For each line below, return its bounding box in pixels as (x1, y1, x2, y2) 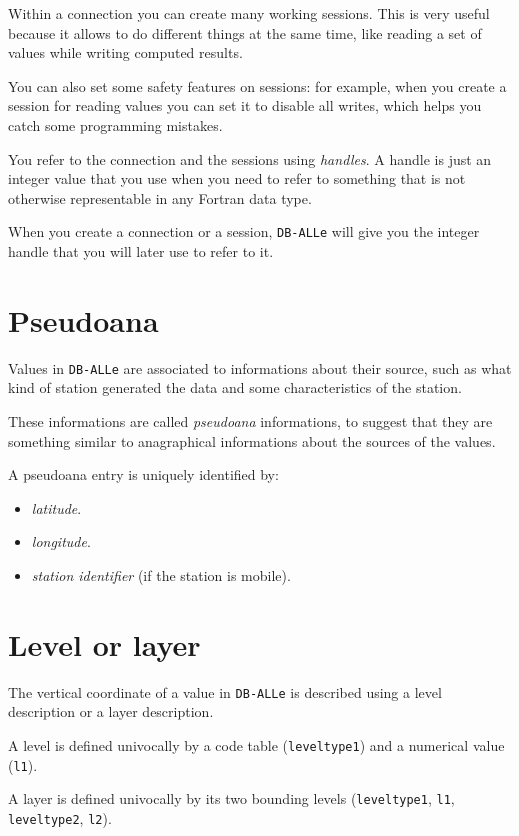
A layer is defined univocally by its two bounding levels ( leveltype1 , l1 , (8, 788, 455, 809)
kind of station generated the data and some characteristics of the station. (8, 377, 462, 398)
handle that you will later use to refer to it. (8, 241, 274, 261)
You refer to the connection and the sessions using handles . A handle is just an (8, 148, 492, 169)
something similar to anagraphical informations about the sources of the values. (8, 430, 496, 451)
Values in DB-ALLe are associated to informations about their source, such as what (8, 357, 512, 378)
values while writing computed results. (8, 42, 243, 63)
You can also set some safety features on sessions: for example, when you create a (8, 75, 507, 96)
